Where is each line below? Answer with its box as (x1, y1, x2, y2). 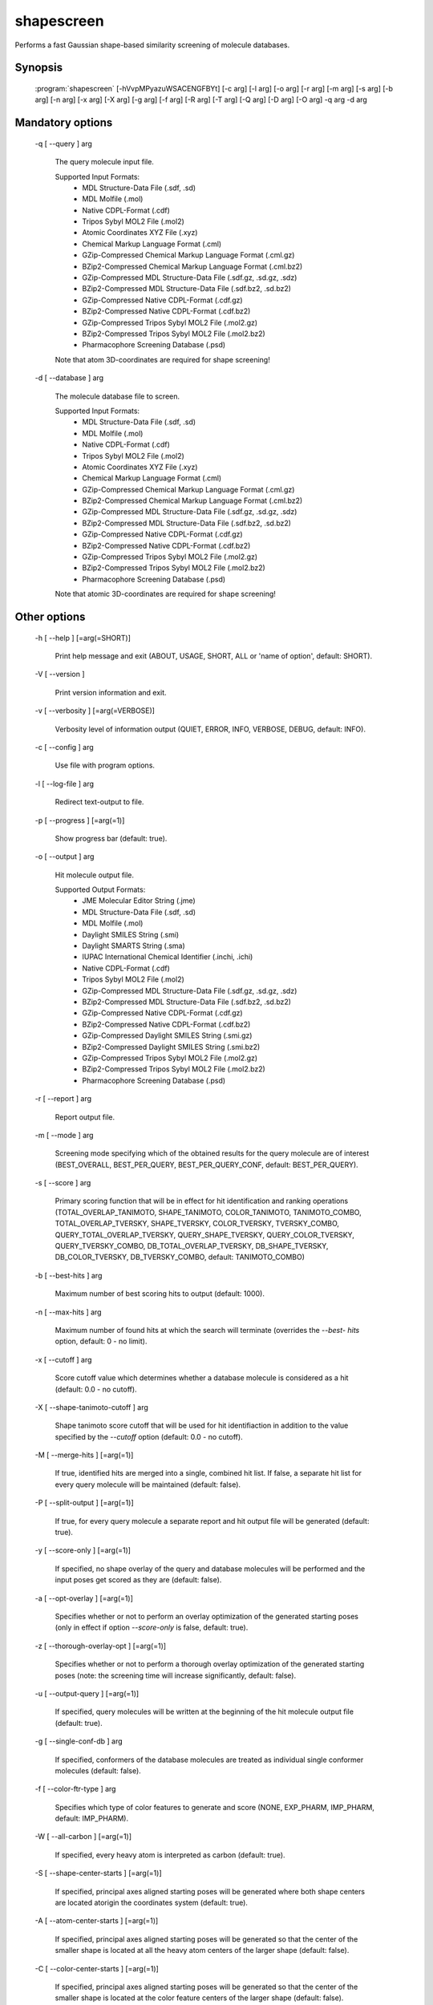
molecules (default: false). (55, 1765, 142, 1776)
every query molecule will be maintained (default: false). (55, 1480, 241, 1489)
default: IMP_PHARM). (55, 1813, 128, 1824)
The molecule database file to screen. (55, 391, 180, 401)
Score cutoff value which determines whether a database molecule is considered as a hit (55, 1373, 349, 1383)
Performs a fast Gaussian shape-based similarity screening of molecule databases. (14, 40, 290, 50)
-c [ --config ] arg (34, 742, 94, 751)
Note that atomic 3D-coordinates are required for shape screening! (55, 589, 277, 599)
